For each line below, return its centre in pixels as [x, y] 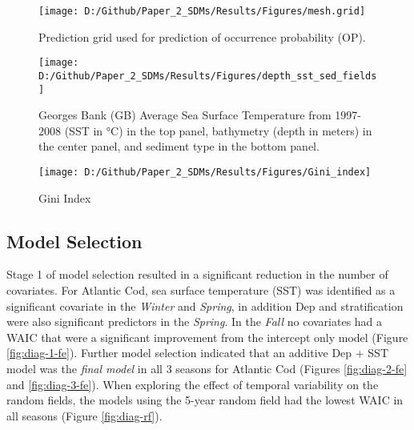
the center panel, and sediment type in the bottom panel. [179, 146]
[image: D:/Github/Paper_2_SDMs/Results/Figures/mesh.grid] [202, 11]
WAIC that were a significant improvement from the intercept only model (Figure [207, 337]
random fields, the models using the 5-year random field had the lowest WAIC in [205, 400]
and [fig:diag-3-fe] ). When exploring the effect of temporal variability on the [193, 384]
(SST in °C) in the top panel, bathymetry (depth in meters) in [218, 130]
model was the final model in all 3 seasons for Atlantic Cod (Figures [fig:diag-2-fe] [207, 369]
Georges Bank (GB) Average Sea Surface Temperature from [185, 115]
